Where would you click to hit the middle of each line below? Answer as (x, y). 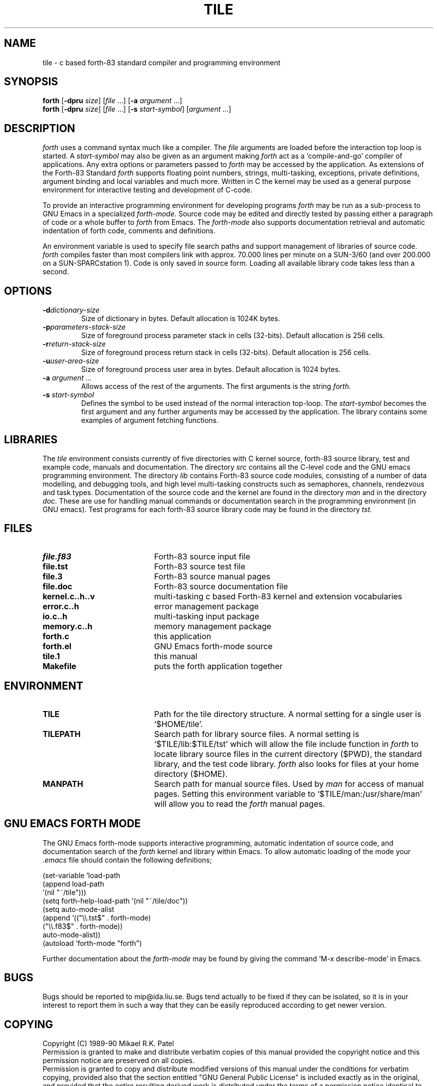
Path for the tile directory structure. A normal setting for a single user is (288, 714)
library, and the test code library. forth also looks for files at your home (286, 764)
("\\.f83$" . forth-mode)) (83, 926)
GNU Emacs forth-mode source (213, 646)
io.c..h (55, 616)
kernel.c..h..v (69, 596)
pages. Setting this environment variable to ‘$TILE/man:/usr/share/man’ (288, 794)
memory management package (213, 626)
